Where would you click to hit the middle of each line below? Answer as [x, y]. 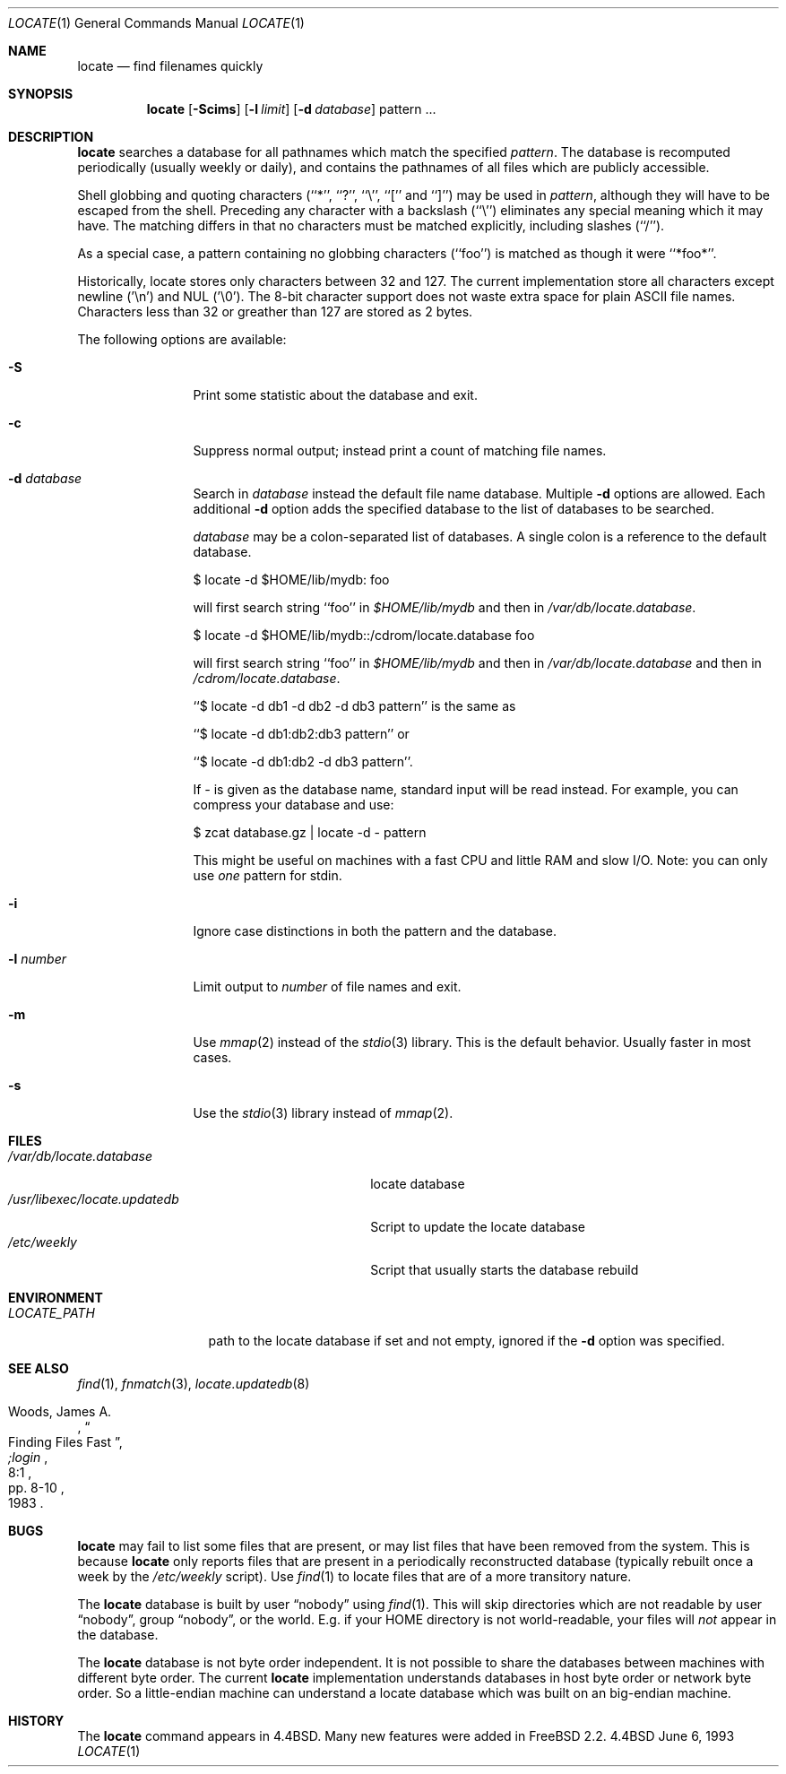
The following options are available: [182, 339]
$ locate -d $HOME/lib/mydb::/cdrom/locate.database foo [364, 635]
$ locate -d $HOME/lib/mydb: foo [291, 580]
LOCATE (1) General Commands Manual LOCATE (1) [156, 23]
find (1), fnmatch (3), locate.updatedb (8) [194, 1384]
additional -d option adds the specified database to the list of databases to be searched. [453, 509]
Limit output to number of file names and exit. [327, 987]
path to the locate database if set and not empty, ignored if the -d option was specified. [466, 1341]
